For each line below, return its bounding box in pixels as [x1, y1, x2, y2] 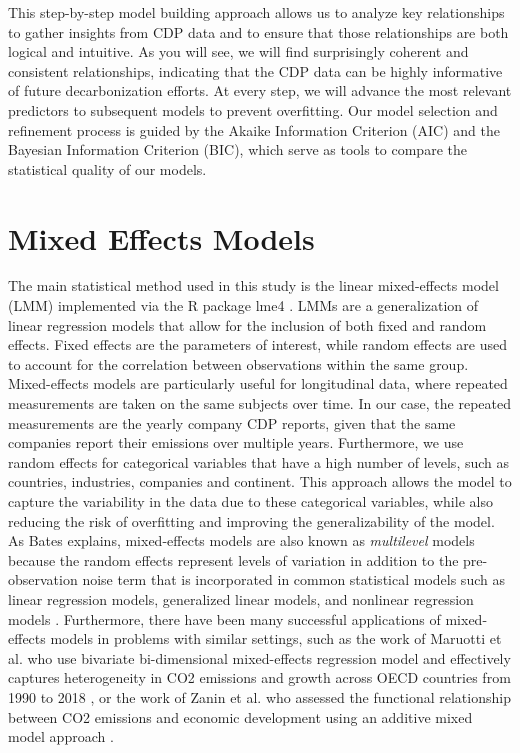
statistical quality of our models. [8, 158, 207, 179]
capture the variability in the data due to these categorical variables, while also [8, 491, 493, 511]
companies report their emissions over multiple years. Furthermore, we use [8, 432, 464, 453]
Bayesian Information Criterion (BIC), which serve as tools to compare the [8, 139, 467, 160]
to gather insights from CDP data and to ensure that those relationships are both [8, 21, 509, 42]
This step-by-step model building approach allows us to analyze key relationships [8, 2, 505, 22]
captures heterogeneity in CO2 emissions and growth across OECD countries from [8, 667, 511, 688]
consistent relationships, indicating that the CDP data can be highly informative [8, 60, 503, 81]
